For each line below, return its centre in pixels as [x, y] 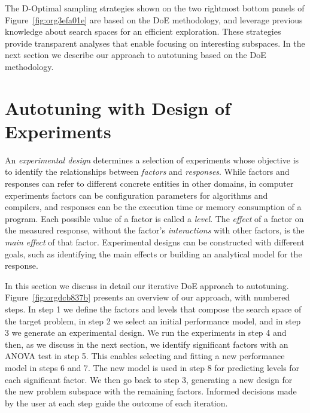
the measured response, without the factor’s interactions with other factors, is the [155, 230]
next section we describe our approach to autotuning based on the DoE [136, 55]
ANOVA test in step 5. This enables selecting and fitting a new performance [145, 356]
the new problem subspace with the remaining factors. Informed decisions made [151, 391]
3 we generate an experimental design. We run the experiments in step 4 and [146, 332]
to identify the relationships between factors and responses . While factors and [147, 171]
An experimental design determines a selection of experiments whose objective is [152, 160]
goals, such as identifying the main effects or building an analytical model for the [154, 253]
